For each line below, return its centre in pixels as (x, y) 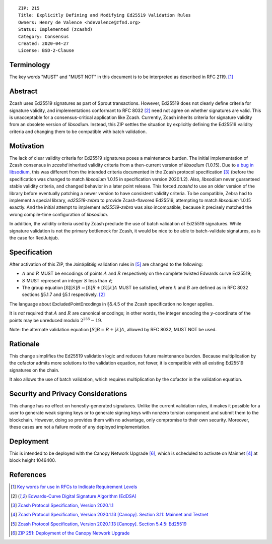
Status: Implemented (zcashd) (56, 29)
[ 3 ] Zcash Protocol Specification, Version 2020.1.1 (62, 505)
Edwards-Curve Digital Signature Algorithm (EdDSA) (82, 496)
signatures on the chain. (35, 370)
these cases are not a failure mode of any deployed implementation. (80, 427)
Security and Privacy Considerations (68, 394)
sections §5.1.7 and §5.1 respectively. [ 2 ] (63, 294)
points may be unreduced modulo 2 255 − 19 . (56, 320)
